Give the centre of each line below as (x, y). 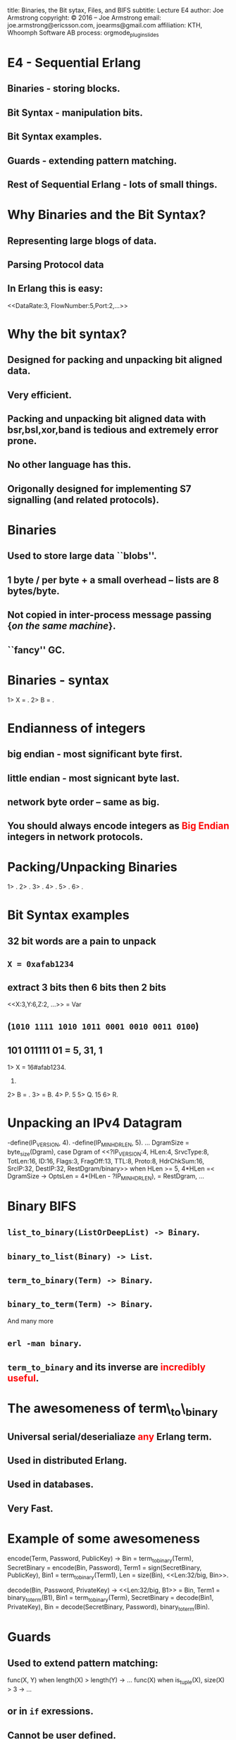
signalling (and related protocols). (83, 500)
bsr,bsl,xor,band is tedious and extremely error (113, 430)
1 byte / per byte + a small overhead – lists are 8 (113, 580)
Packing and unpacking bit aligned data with (107, 419)
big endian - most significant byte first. (95, 754)
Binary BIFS (42, 1206)
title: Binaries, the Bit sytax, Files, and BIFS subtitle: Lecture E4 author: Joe (116, 10)
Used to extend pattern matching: (83, 1663)
